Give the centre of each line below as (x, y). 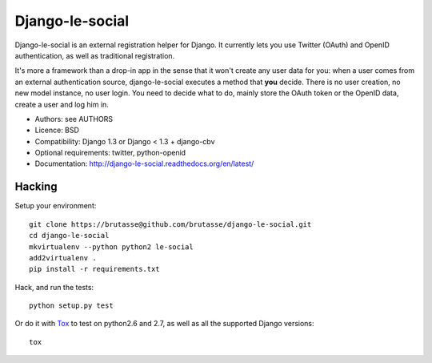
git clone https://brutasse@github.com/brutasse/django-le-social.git (170, 224)
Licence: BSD (57, 130)
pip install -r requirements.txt (94, 269)
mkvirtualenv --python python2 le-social (111, 247)
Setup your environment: (56, 206)
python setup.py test (71, 306)
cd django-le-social (69, 236)
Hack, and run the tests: (54, 287)
